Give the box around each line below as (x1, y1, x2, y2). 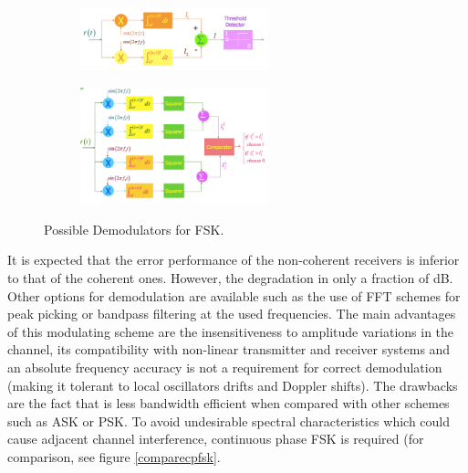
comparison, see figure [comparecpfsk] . (7, 447, 221, 467)
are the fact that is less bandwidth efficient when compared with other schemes (7, 394, 450, 413)
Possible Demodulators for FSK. (44, 219, 224, 238)
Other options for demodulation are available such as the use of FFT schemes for (7, 286, 461, 305)
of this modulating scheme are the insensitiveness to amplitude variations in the (7, 321, 454, 341)
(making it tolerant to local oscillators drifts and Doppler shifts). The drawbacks (7, 375, 458, 394)
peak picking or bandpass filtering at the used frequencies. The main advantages (7, 304, 456, 323)
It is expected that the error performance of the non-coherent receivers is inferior (7, 250, 460, 269)
